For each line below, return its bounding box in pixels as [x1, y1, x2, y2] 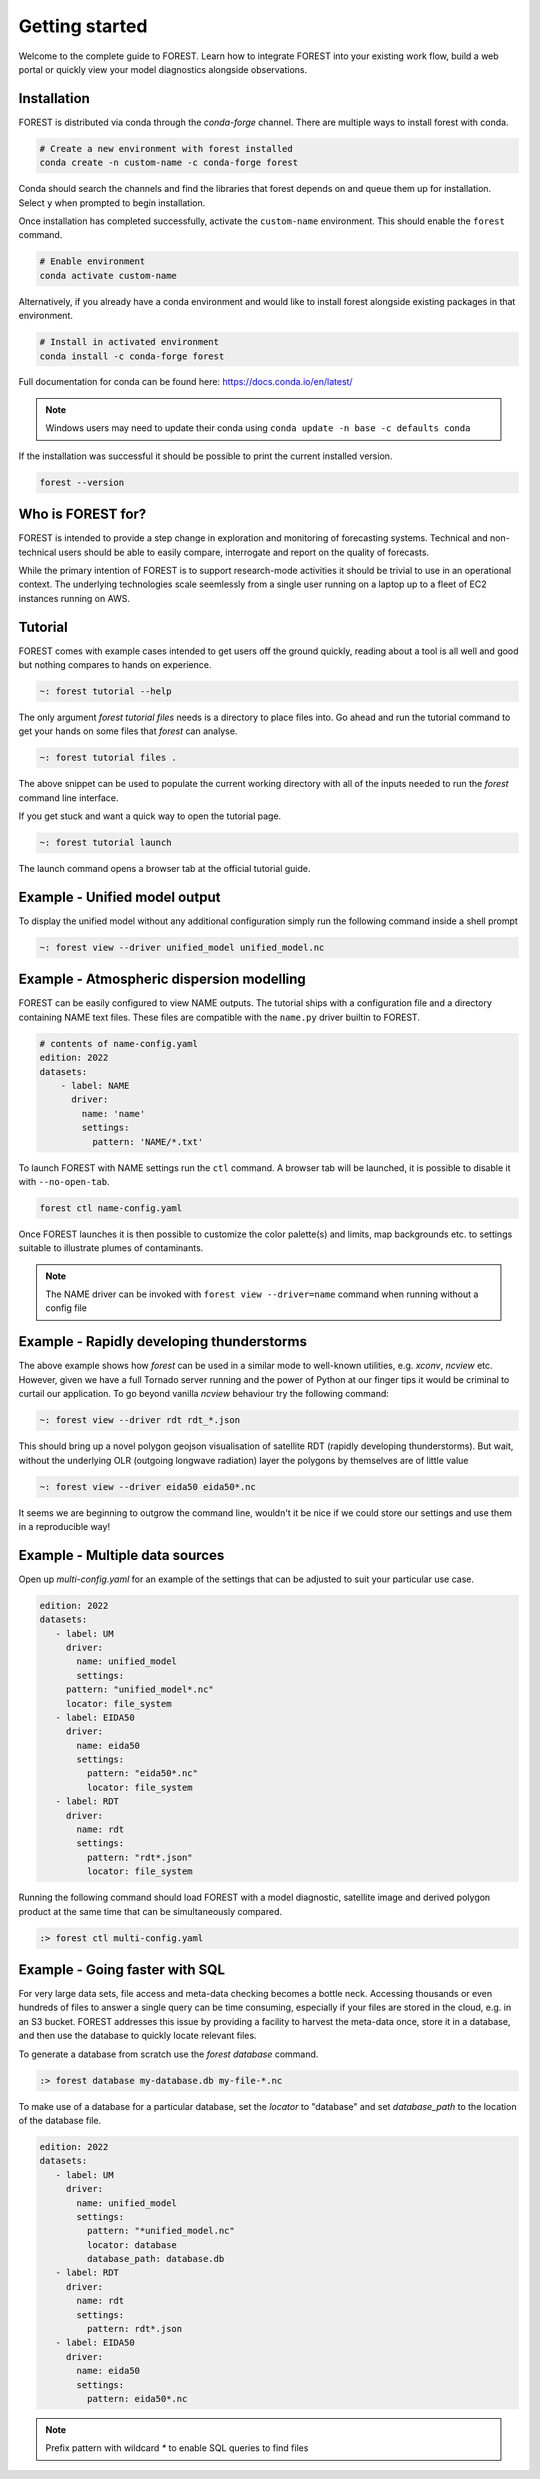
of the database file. [18, 2114, 102, 2126]
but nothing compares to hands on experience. [18, 659, 212, 670]
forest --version [39, 476, 125, 488]
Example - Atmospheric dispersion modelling [18, 971, 307, 988]
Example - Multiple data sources [18, 1546, 225, 1564]
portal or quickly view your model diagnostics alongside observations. [18, 63, 308, 75]
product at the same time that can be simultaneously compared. [18, 1905, 282, 1917]
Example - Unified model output [18, 888, 221, 905]
